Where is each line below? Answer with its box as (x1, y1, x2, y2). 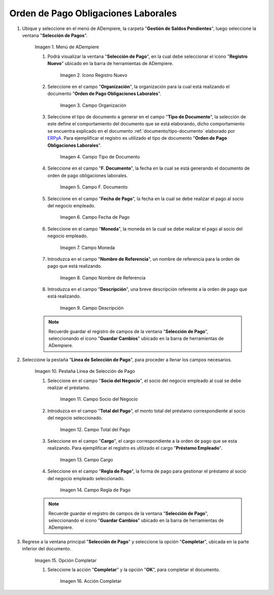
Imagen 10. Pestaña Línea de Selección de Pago (35, 368, 135, 374)
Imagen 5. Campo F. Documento (60, 184, 128, 190)
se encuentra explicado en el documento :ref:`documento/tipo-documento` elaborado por (47, 128, 235, 134)
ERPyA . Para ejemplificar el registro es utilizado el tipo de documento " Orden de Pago (47, 135, 227, 141)
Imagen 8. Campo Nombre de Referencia (60, 274, 146, 280)
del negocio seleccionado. (47, 415, 103, 421)
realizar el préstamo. (47, 385, 91, 391)
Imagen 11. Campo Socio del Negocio (60, 396, 138, 402)
